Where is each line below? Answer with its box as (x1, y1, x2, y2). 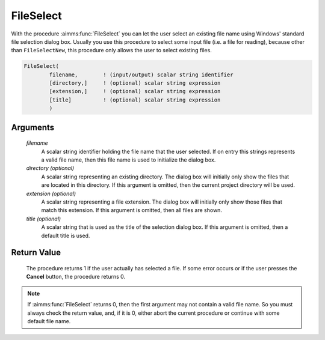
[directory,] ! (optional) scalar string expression (49, 80, 221, 87)
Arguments (11, 122, 55, 132)
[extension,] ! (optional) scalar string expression (49, 88, 221, 95)
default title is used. (41, 232, 90, 239)
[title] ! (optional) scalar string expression (49, 96, 221, 103)
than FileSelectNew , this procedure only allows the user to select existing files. (11, 47, 212, 54)
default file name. (27, 317, 71, 324)
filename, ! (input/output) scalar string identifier (49, 71, 234, 78)
